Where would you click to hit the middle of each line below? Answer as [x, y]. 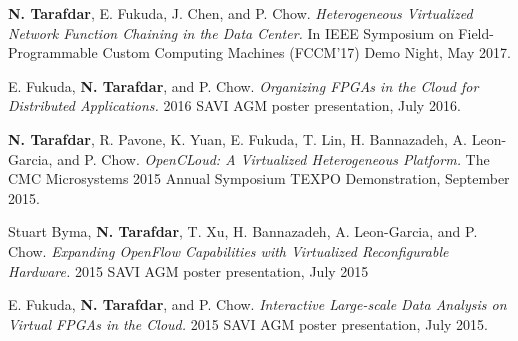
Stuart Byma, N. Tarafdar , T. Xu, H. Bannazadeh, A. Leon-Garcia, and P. [243, 231]
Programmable [53, 52]
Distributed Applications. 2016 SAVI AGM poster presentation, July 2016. [234, 105]
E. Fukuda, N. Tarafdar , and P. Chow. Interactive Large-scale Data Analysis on [257, 304]
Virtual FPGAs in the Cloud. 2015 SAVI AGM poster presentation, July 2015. [248, 323]
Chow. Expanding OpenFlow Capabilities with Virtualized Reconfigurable [228, 250]
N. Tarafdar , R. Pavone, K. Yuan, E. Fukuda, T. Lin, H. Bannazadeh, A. [238, 138]
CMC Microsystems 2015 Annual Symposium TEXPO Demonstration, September [259, 178]
